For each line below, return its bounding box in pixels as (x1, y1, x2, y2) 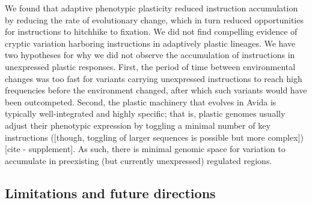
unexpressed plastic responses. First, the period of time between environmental (5, 60, 296, 72)
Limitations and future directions (5, 183, 216, 202)
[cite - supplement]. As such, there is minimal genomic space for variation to (5, 143, 286, 155)
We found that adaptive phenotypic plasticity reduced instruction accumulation (5, 2, 298, 14)
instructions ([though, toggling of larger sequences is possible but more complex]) (5, 131, 304, 143)
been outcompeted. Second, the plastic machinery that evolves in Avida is (5, 95, 277, 108)
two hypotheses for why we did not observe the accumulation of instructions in (5, 49, 295, 61)
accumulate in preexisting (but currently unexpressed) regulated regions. (5, 154, 272, 166)
